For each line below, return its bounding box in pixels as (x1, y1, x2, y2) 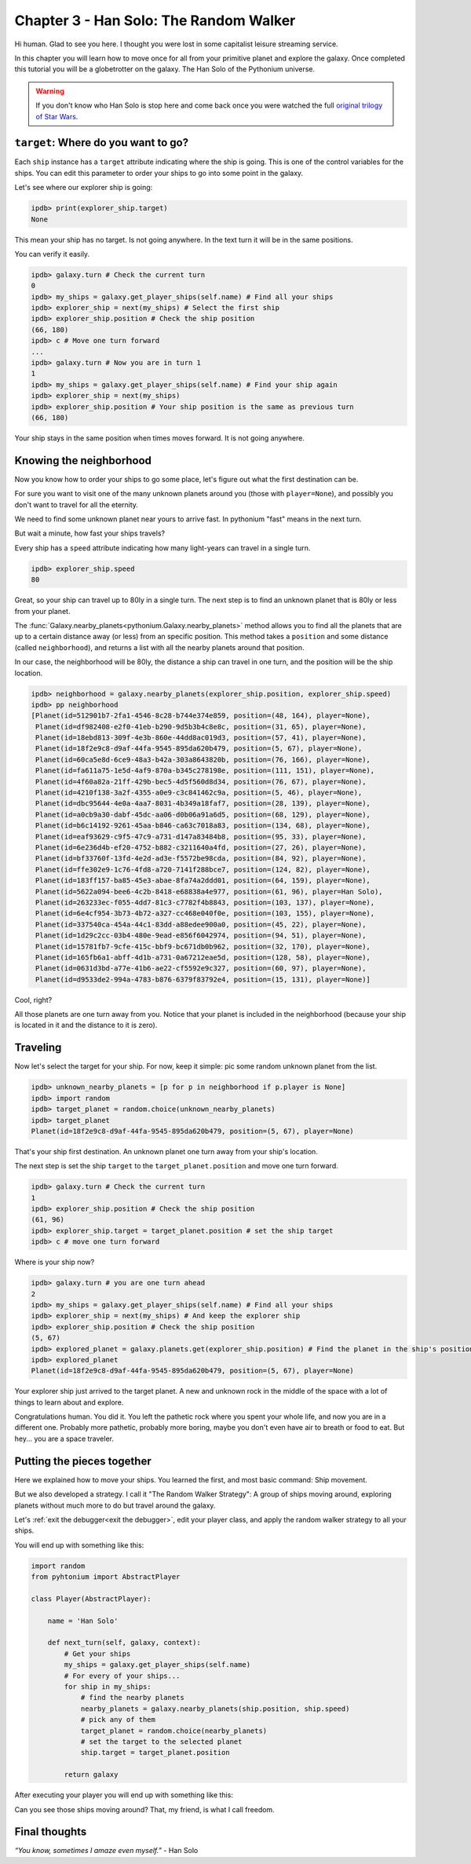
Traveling (14, 1041, 62, 1054)
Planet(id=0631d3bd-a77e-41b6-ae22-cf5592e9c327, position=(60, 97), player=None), (35, 964, 367, 973)
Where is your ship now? (14, 1257, 95, 1267)
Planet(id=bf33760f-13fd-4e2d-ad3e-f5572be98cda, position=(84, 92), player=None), (35, 854, 367, 863)
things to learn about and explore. (14, 1398, 124, 1407)
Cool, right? (14, 995, 53, 1004)
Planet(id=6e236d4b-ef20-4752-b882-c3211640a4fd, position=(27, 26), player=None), (35, 843, 367, 852)
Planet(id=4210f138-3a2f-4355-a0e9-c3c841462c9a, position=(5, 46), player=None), (35, 788, 363, 797)
